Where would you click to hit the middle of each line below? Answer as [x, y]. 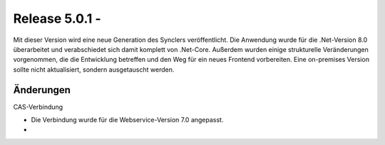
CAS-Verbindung [38, 107]
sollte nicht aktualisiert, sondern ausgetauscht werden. [94, 69]
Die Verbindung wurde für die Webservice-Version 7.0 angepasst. [127, 120]
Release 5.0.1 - [57, 18]
